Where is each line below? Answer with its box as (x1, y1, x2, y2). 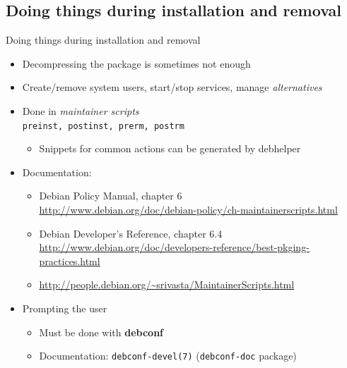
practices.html (39, 253, 100, 268)
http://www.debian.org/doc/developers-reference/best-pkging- (39, 240, 310, 254)
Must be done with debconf (39, 324, 164, 339)
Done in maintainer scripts (22, 103, 139, 118)
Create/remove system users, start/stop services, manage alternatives (22, 80, 322, 94)
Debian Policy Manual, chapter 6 (39, 188, 182, 203)
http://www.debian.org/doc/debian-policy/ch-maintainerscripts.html (39, 202, 338, 217)
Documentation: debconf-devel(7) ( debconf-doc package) (39, 348, 297, 363)
